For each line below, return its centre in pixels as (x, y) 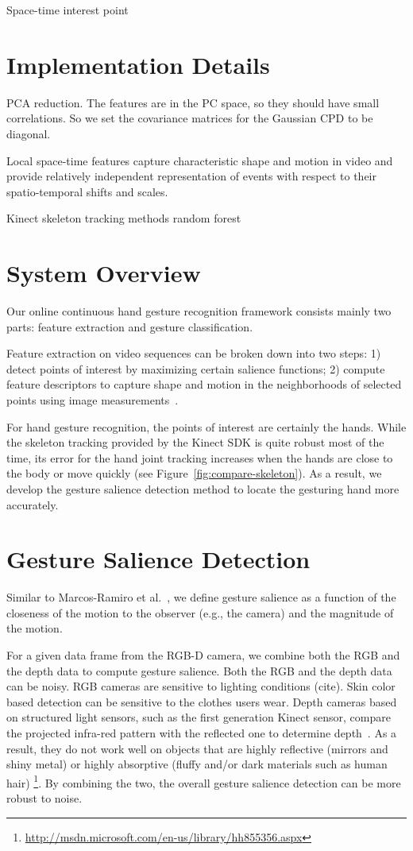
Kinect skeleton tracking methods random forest (124, 218)
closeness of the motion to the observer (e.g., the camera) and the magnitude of (200, 612)
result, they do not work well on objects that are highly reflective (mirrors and (197, 748)
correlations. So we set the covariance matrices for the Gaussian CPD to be (190, 118)
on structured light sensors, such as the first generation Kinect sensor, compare (199, 717)
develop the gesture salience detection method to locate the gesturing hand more (203, 488)
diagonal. (29, 133)
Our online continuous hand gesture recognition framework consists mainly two (199, 311)
